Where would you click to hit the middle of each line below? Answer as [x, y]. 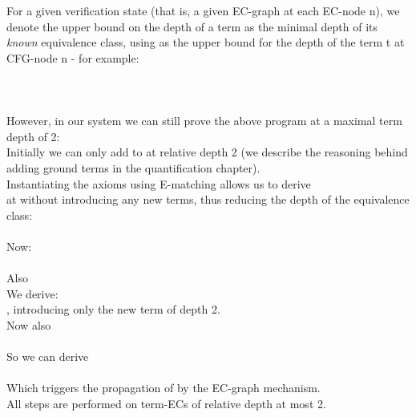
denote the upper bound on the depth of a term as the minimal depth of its [192, 26]
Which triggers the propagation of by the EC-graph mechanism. [164, 388]
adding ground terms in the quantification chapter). [133, 167]
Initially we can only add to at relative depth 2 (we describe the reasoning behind [207, 152]
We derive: [32, 293]
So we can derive [48, 356]
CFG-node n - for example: [73, 57]
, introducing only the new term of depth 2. [113, 309]
